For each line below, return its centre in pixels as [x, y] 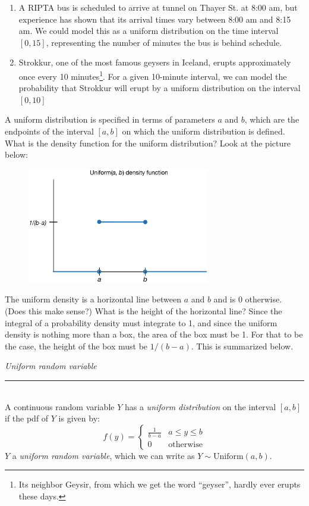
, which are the [272, 119]
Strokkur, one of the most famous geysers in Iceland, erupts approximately [155, 62]
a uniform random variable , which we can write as [103, 455]
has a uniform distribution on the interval [200, 406]
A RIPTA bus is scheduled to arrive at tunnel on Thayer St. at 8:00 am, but [158, 7]
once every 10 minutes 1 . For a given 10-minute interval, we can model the [153, 75]
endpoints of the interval [49, 131]
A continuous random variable [60, 406]
